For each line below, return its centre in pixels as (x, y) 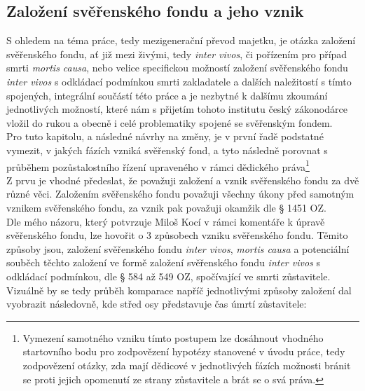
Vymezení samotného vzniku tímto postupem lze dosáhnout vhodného (173, 337)
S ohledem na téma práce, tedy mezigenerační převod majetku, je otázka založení (181, 40)
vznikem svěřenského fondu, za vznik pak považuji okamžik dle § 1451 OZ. (166, 207)
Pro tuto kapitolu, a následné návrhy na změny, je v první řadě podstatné (165, 136)
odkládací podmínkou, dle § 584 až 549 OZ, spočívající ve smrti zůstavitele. (168, 276)
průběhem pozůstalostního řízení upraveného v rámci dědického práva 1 (158, 165)
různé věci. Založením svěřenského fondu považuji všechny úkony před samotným (180, 194)
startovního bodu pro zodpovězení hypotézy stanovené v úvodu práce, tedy (184, 351)
